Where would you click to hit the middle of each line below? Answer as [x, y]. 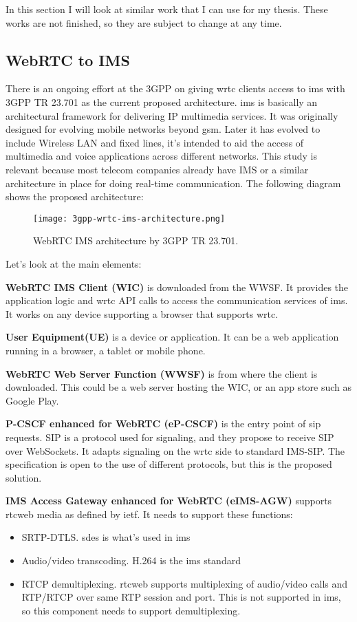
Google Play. [32, 400]
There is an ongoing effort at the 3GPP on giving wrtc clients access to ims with [175, 88]
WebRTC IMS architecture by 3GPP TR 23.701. [136, 240]
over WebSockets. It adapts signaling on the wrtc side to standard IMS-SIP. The [175, 450]
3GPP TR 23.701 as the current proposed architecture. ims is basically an [162, 101]
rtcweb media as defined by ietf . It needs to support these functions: [149, 514]
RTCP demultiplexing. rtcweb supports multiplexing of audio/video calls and [185, 583]
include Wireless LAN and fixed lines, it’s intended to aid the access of [155, 142]
